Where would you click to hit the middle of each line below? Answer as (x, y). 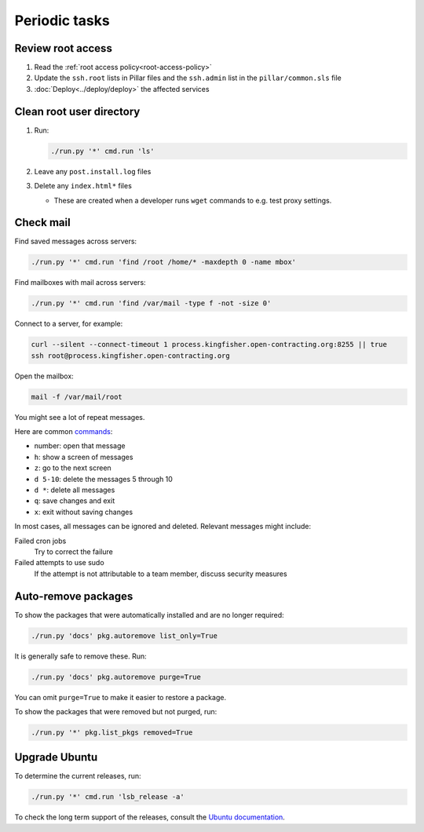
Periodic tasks (62, 20)
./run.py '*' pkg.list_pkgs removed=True (112, 732)
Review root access (64, 48)
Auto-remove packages (74, 596)
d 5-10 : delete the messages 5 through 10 (103, 479)
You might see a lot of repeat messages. (80, 417)
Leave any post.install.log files (93, 171)
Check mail (42, 223)
